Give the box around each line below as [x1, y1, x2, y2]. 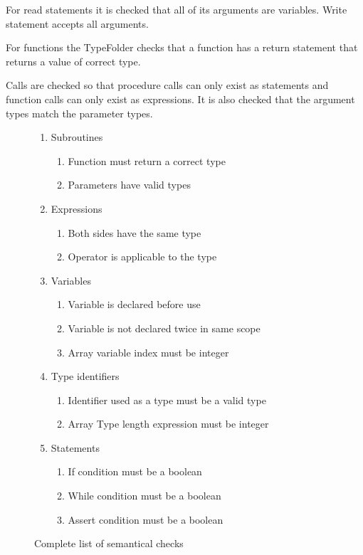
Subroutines [51, 129, 103, 144]
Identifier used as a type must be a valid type [68, 392, 266, 407]
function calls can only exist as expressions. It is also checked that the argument [6, 91, 355, 106]
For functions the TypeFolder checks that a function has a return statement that [6, 40, 358, 55]
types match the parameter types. [6, 105, 153, 120]
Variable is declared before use [68, 297, 201, 312]
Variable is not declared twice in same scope [68, 320, 261, 335]
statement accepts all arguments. [6, 16, 149, 31]
